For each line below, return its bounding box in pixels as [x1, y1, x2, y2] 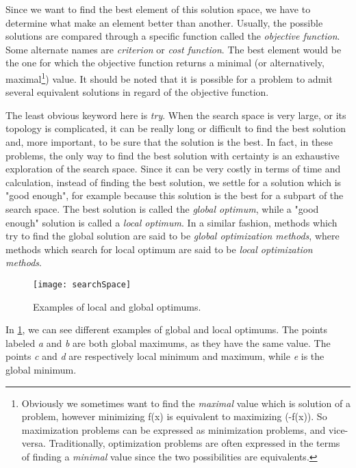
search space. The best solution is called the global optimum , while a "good [5, 201, 319, 216]
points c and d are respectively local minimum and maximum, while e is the [5, 349, 325, 363]
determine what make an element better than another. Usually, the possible [5, 15, 323, 29]
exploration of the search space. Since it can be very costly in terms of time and [5, 161, 341, 176]
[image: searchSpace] [33, 279, 131, 289]
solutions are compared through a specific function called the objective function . [5, 29, 340, 43]
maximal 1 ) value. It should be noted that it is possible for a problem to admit [5, 69, 333, 86]
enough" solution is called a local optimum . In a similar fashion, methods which [5, 215, 338, 229]
